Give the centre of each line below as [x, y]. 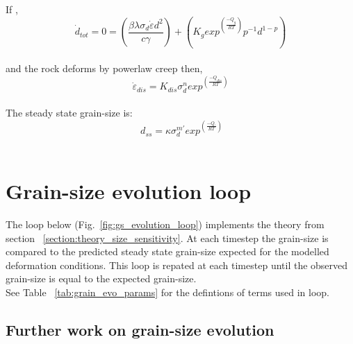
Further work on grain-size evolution [140, 330]
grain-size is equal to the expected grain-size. [101, 278]
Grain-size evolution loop [129, 191]
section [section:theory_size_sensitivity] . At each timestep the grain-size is [167, 238]
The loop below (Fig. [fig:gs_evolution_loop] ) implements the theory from [165, 224]
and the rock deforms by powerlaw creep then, [104, 68]
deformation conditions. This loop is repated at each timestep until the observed [177, 265]
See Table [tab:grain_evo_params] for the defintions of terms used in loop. [168, 292]
